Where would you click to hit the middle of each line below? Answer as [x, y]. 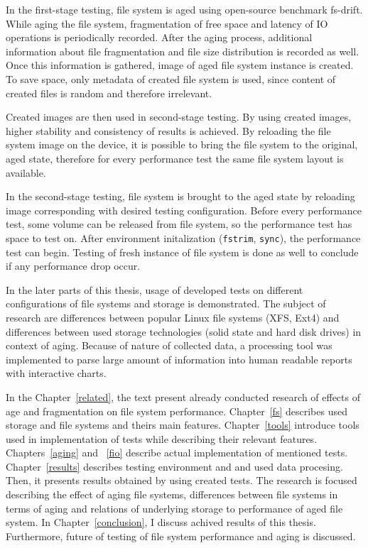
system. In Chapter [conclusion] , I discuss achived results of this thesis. [161, 522]
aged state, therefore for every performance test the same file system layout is [175, 158]
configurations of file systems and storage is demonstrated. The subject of [166, 303]
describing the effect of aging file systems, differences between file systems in [172, 494]
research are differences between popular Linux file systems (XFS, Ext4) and [173, 317]
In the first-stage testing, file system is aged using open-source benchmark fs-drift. [184, 9]
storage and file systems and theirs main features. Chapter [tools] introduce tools [183, 425]
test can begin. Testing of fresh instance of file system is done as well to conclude [182, 252]
